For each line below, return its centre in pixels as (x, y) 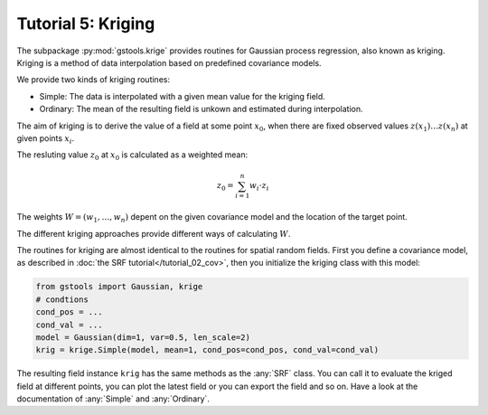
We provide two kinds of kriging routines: (94, 80)
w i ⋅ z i (259, 187)
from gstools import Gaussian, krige (119, 287)
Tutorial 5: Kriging (86, 24)
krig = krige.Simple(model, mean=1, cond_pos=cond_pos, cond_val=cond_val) (207, 350)
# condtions (62, 299)
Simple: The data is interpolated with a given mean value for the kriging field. (182, 96)
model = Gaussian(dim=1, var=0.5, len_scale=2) (143, 337)
